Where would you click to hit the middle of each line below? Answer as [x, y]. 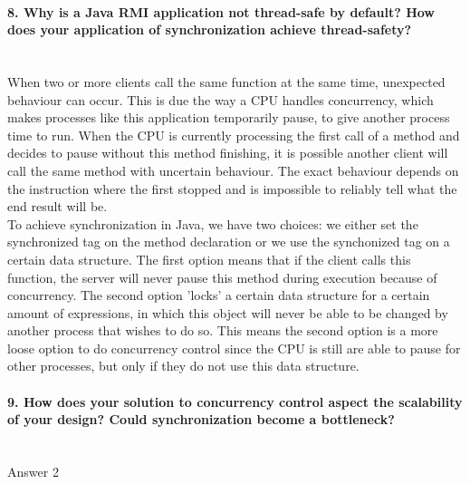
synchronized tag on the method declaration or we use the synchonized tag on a [229, 242]
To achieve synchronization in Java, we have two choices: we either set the [213, 223]
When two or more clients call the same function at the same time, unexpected [226, 81]
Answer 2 [33, 472]
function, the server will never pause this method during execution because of [222, 277]
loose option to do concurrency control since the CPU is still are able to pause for [234, 348]
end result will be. [58, 206]
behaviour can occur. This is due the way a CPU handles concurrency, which [221, 99]
